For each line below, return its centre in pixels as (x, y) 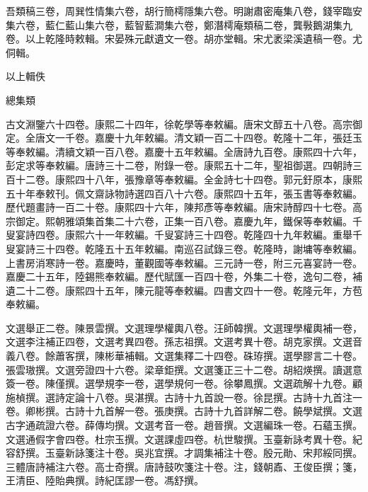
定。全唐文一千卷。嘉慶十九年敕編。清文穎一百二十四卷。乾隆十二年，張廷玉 (184, 138)
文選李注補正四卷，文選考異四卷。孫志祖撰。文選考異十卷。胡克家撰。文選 (179, 342)
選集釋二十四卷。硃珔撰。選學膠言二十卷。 (263, 356)
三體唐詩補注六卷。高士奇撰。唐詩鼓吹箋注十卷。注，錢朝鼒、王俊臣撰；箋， (184, 466)
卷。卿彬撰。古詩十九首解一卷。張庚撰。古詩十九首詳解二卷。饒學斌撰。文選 (184, 411)
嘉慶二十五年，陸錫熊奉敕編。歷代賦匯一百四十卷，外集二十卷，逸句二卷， (179, 276)
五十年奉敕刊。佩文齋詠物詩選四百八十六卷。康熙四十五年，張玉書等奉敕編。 (184, 193)
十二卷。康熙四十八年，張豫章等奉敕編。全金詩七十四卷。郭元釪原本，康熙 (189, 179)
